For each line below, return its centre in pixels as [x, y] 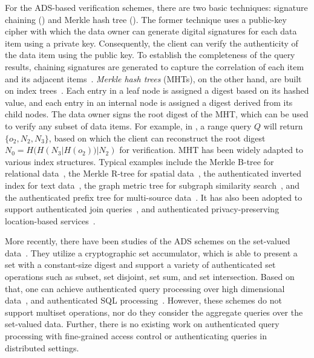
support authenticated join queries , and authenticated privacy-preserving [142, 209]
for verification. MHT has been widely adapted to [211, 150]
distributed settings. [42, 347]
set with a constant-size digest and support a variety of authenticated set [140, 265]
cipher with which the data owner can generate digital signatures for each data [151, 31]
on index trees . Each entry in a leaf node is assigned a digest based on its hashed [157, 90]
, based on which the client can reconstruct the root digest [157, 138]
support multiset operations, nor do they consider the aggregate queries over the [154, 312]
